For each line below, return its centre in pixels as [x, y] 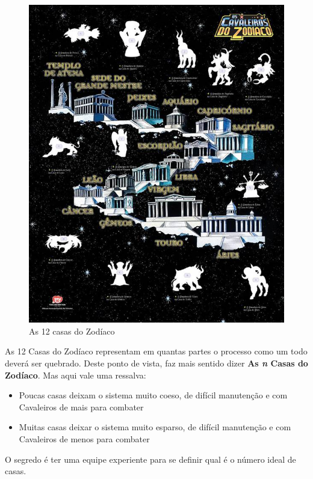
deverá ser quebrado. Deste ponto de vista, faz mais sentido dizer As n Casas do [156, 363]
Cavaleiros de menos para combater [84, 438]
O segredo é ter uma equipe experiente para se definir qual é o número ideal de [150, 459]
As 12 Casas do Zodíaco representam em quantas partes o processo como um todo [156, 351]
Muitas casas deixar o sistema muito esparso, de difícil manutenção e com [155, 427]
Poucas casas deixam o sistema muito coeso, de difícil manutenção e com [153, 395]
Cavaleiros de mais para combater [81, 406]
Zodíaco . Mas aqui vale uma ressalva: [76, 375]
